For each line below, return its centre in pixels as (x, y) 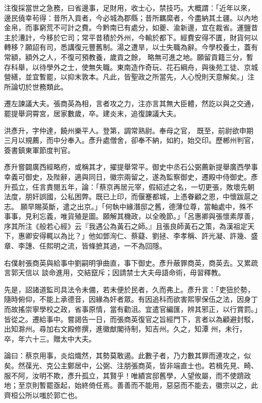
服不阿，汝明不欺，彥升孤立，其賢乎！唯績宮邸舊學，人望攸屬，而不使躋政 (127, 375)
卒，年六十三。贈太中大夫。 (50, 338)
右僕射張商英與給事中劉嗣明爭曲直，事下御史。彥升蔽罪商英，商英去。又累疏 (131, 262)
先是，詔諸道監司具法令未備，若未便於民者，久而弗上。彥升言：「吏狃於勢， (129, 289)
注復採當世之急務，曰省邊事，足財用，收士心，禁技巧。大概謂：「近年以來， (129, 8)
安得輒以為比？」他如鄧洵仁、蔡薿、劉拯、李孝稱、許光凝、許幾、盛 (145, 236)
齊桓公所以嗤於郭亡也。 (43, 395)
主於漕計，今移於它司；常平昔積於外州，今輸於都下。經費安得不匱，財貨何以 (131, 37)
